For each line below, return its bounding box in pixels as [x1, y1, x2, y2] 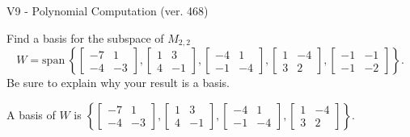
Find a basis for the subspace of [6, 29, 164, 46]
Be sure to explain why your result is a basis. [6, 74, 230, 91]
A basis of [6, 106, 56, 122]
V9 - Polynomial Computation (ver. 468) [6, 2, 209, 19]
